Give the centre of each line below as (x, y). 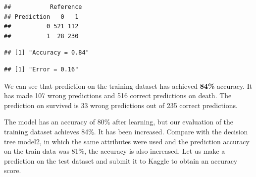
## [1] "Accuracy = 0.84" (47, 53)
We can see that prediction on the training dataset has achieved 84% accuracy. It (128, 86)
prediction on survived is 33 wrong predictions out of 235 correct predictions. (121, 105)
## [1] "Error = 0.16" (41, 69)
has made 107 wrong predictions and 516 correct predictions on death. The (118, 95)
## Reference (43, 7)
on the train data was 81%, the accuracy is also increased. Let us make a (115, 151)
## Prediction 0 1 (41, 17)
